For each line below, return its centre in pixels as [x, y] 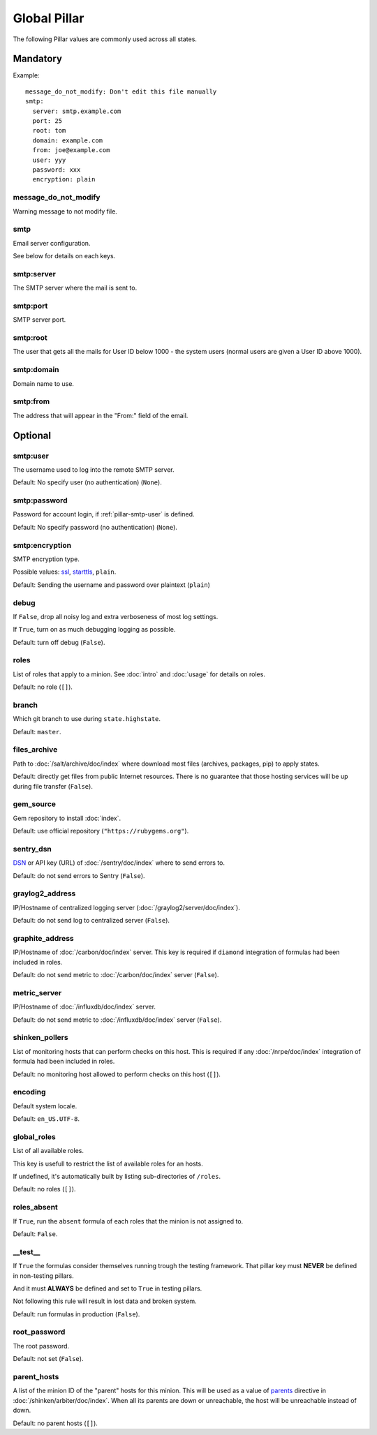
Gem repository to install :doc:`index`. [67, 818]
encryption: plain [64, 179]
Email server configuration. [52, 243]
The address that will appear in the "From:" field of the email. [101, 415]
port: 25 [47, 121]
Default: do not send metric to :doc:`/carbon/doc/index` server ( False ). [116, 975]
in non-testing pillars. [44, 1276]
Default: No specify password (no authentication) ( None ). [95, 527]
